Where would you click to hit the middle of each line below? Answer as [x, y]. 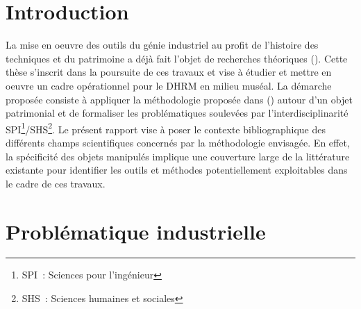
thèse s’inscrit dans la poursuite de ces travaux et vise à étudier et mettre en [169, 72]
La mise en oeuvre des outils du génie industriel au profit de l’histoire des [162, 45]
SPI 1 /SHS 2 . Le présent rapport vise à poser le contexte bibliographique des [166, 128]
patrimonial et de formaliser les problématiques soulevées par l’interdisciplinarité [177, 113]
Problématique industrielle [136, 231]
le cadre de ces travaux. [56, 183]
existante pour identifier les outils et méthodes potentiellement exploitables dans [177, 170]
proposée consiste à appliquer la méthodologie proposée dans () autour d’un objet [179, 99]
